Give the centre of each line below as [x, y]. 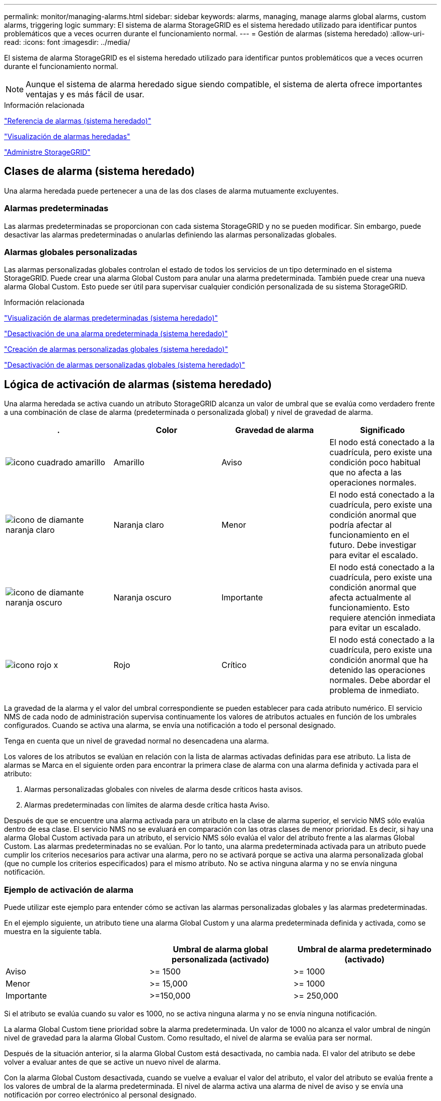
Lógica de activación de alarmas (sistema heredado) [138, 384]
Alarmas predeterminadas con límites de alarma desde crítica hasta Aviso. [147, 805]
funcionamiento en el [369, 535]
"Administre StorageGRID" [47, 152]
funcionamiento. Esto [370, 608]
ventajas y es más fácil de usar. [85, 94]
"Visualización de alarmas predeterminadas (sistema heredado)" [111, 318]
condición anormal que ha [379, 660]
